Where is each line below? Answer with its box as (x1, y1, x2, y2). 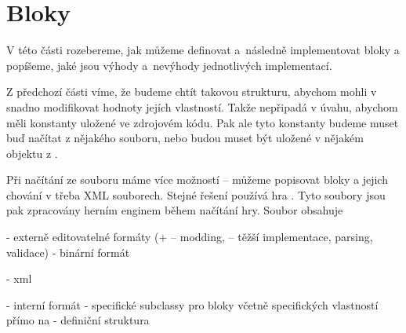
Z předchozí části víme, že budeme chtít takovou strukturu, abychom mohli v (6, 83, 377, 100)
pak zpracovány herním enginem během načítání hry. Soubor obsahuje (6, 202, 343, 218)
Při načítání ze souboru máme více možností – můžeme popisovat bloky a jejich (6, 171, 388, 188)
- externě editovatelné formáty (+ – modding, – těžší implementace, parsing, (6, 229, 373, 245)
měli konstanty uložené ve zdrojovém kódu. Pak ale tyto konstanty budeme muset (6, 114, 399, 130)
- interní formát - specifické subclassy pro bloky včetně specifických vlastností (6, 296, 379, 313)
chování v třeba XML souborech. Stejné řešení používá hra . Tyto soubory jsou (6, 186, 386, 203)
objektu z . (6, 145, 58, 161)
